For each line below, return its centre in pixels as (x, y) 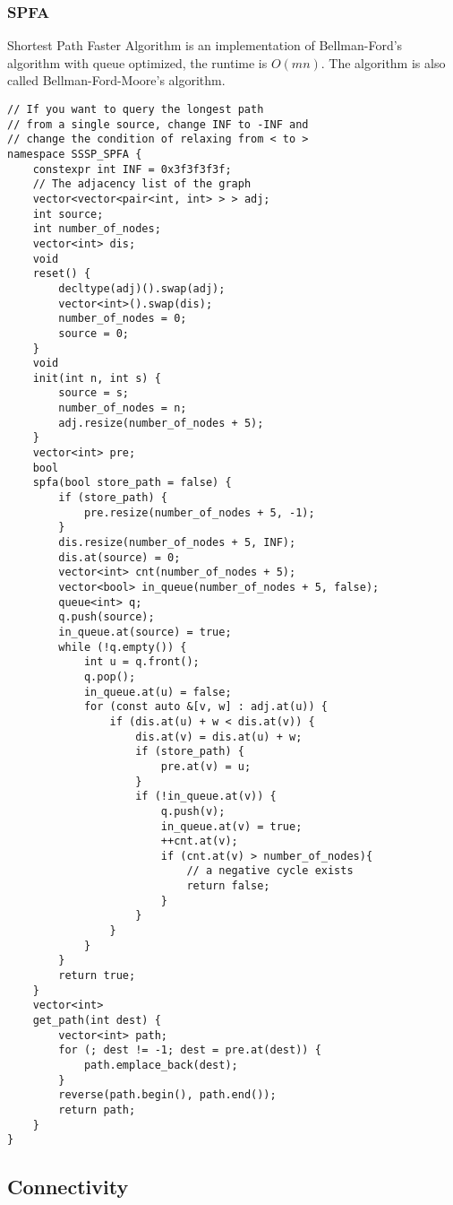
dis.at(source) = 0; (120, 557)
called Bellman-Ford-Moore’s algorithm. (116, 80)
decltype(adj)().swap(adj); (142, 288)
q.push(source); (107, 617)
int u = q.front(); (141, 662)
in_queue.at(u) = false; (158, 692)
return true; (97, 976)
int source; (68, 214)
